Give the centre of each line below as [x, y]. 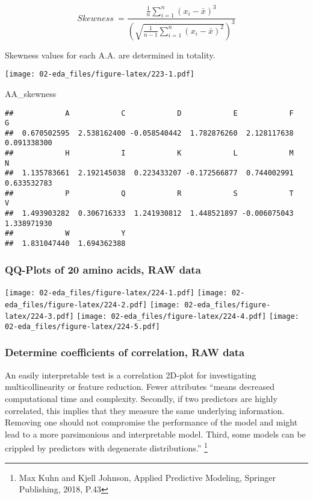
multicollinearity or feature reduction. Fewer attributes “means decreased [140, 387]
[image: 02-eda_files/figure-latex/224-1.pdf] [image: [116, 293]
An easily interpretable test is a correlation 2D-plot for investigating [131, 375]
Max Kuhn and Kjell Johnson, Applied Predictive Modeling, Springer [147, 477]
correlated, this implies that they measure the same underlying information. [145, 410]
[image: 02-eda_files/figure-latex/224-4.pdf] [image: [188, 317]
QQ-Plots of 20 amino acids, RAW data [103, 269]
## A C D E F [149, 113]
